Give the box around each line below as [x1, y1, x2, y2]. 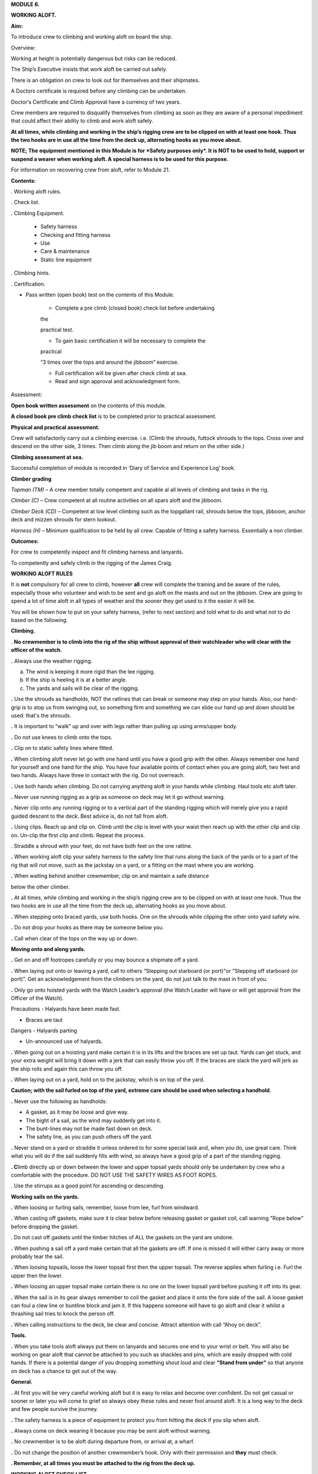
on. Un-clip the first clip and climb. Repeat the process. [11, 831, 145, 838]
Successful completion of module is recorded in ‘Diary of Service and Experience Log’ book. [11, 465, 236, 472]
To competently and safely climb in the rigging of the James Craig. [11, 559, 173, 566]
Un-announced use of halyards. [25, 1038, 103, 1045]
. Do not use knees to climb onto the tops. [11, 733, 113, 741]
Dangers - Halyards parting [11, 1027, 78, 1034]
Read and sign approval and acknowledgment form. [55, 378, 181, 385]
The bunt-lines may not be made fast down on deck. [25, 1125, 153, 1132]
